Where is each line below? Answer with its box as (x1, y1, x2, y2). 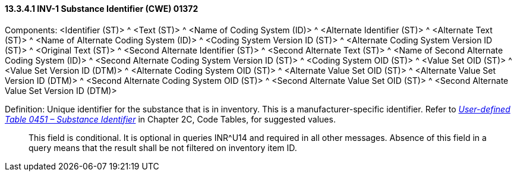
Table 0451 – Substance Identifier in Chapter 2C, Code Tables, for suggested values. (5, 114, 336, 124)
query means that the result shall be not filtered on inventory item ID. (29, 142, 297, 153)
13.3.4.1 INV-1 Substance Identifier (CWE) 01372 (5, 4, 198, 14)
